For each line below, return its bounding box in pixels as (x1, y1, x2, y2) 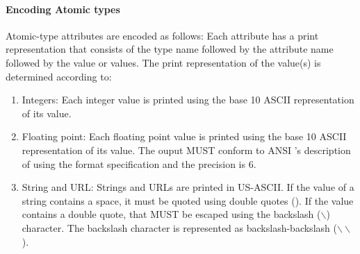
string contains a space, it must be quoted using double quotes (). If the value (22, 193, 354, 208)
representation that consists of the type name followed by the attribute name (6, 42, 334, 56)
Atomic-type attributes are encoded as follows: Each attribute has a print (6, 28, 319, 42)
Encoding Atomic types (6, 1, 120, 16)
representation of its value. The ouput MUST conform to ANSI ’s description (22, 142, 351, 157)
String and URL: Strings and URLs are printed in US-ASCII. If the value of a (22, 180, 354, 194)
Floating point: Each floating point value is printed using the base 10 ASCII (22, 129, 347, 144)
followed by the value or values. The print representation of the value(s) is (6, 55, 321, 69)
